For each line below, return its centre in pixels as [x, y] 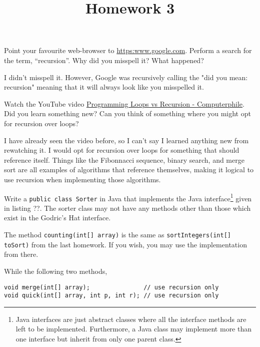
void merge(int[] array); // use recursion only [111, 287]
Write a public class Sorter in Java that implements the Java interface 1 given [128, 197]
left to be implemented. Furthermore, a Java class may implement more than [134, 329]
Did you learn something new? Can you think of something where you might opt [127, 113]
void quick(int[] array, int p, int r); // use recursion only [111, 296]
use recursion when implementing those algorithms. [82, 179]
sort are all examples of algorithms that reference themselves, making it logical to [129, 169]
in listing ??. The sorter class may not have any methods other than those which [127, 208]
